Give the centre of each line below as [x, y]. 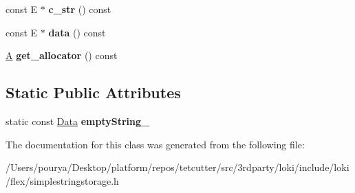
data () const [77, 32]
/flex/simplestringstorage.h [62, 180]
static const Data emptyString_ [78, 121]
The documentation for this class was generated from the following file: [155, 144]
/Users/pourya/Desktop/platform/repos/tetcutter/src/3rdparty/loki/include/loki [177, 167]
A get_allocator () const [62, 55]
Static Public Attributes [93, 92]
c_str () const [80, 9]
